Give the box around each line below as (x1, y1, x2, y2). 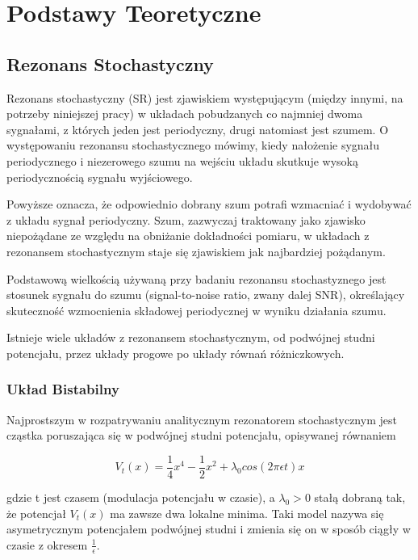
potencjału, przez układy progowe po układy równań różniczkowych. (6, 344, 345, 361)
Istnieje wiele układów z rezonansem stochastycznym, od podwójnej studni (6, 329, 375, 346)
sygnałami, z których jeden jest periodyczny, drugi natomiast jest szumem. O (6, 120, 389, 137)
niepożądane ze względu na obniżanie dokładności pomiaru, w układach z (6, 227, 370, 244)
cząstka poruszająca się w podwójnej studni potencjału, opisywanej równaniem (6, 427, 396, 444)
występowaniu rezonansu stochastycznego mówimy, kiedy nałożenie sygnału (6, 137, 380, 154)
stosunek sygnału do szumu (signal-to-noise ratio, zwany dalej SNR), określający (6, 286, 405, 303)
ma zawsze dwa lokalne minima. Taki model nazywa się (110, 504, 384, 521)
